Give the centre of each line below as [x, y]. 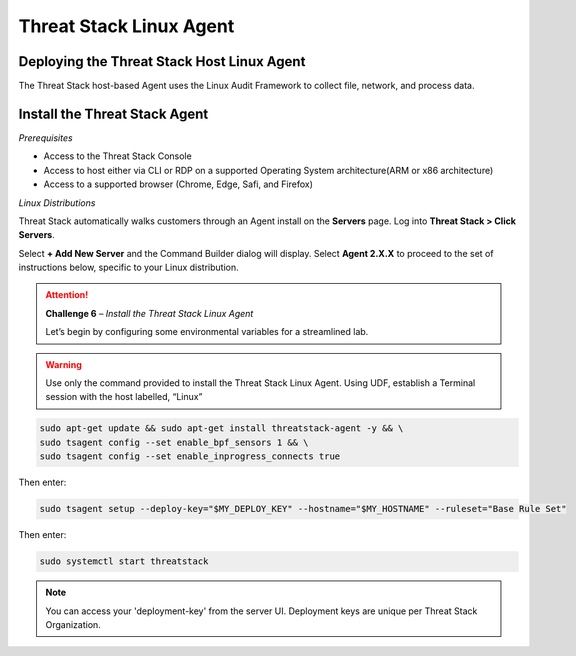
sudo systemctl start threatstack [124, 561]
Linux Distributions [57, 202]
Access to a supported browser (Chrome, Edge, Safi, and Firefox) [178, 184]
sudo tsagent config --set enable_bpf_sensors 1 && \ [174, 442]
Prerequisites [46, 137]
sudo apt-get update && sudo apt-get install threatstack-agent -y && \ [221, 428]
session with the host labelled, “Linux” [124, 397]
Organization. [73, 624]
